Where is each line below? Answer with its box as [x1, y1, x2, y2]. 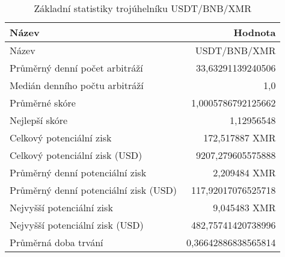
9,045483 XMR [213, 200, 276, 214]
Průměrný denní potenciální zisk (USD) [10, 183, 177, 197]
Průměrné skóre [10, 96, 76, 110]
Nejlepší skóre [10, 113, 68, 127]
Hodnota [233, 25, 276, 39]
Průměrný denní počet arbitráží [10, 61, 143, 75]
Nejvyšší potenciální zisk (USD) [10, 218, 144, 232]
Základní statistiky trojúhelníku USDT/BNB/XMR [34, 1, 252, 15]
